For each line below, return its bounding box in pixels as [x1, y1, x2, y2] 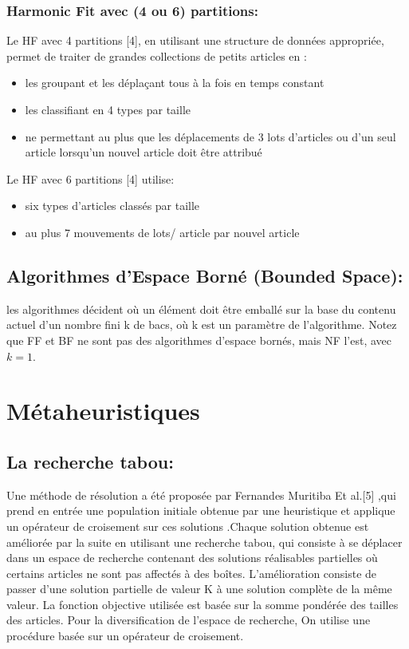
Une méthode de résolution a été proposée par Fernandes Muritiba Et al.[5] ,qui [6, 486, 396, 503]
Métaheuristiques [6, 394, 200, 427]
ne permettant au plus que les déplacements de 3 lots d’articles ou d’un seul [25, 128, 396, 144]
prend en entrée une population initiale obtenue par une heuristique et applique [6, 502, 395, 519]
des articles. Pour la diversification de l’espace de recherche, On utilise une [6, 611, 371, 628]
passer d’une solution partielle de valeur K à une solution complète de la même [6, 580, 392, 597]
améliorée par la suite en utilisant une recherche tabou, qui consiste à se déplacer [6, 533, 403, 550]
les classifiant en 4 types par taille [25, 101, 191, 117]
